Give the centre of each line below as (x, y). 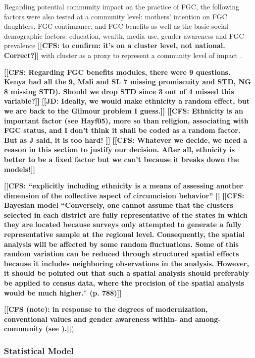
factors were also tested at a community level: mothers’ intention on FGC (116, 16)
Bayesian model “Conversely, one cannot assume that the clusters (119, 205)
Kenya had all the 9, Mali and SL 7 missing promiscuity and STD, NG (127, 82)
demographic (23, 35)
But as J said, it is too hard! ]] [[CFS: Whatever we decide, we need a (126, 140)
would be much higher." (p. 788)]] (63, 292)
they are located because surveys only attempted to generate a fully (123, 224)
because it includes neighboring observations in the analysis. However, (127, 263)
